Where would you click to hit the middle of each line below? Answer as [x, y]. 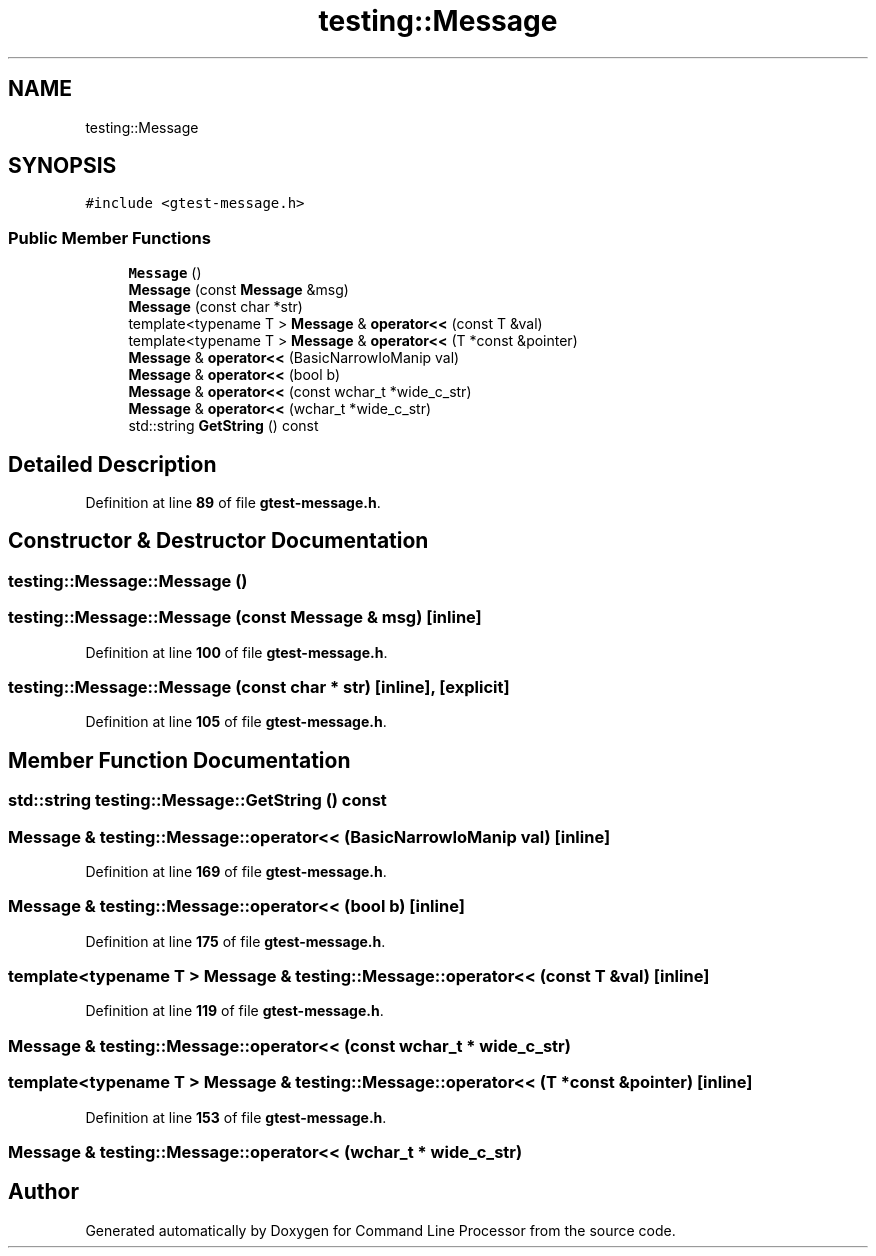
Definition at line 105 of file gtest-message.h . [236, 722]
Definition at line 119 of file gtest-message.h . [234, 1011]
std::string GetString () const [223, 426]
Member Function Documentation [179, 760]
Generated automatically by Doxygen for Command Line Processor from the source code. [380, 1230]
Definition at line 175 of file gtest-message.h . [235, 941]
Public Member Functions [109, 237]
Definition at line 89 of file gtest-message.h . [233, 503]
